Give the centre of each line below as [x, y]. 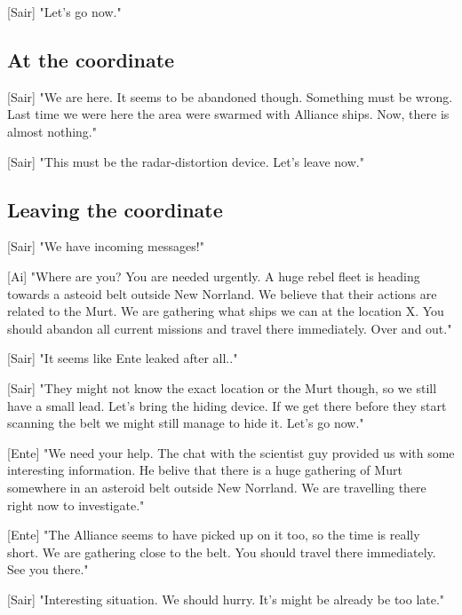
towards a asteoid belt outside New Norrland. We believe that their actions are [222, 293]
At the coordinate [91, 59]
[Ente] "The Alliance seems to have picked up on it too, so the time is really [214, 535]
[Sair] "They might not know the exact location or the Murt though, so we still [222, 387]
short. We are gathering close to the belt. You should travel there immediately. [222, 552]
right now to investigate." [76, 505]
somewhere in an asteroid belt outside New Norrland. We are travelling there [217, 487]
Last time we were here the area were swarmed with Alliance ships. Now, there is [228, 114]
